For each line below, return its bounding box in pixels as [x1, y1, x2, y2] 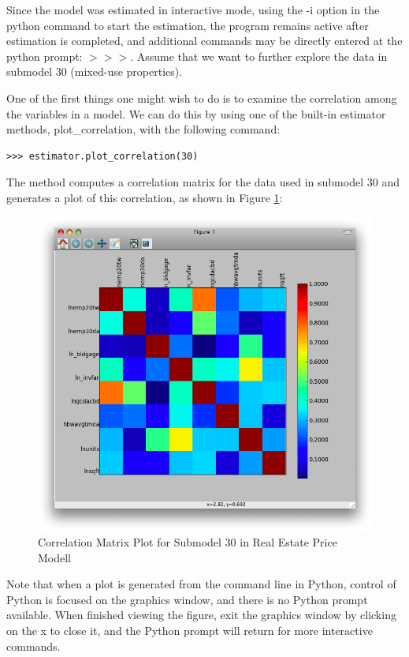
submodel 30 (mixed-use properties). [6, 63, 183, 80]
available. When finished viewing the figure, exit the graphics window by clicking [6, 606, 396, 623]
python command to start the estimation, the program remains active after [6, 17, 369, 33]
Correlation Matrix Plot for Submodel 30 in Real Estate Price [38, 534, 337, 550]
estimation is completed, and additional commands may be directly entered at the [6, 32, 403, 49]
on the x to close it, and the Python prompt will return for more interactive [6, 622, 373, 639]
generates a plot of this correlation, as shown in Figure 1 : [6, 189, 283, 205]
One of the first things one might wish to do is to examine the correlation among [6, 89, 397, 106]
